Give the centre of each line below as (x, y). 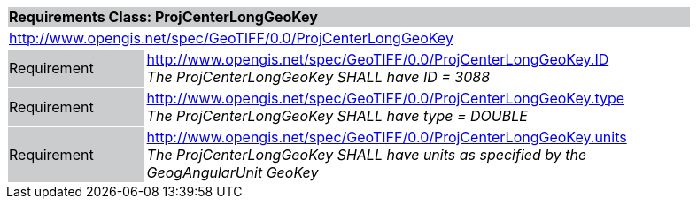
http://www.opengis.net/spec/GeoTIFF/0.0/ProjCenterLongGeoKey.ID (378, 59)
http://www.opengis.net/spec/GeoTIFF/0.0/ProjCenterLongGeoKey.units (387, 137)
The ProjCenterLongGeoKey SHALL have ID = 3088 (318, 77)
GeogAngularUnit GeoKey (232, 172)
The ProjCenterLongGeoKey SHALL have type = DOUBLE (337, 116)
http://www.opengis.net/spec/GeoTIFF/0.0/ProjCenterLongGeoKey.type (386, 98)
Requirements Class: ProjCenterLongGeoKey (163, 17)
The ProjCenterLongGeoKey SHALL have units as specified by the (367, 155)
